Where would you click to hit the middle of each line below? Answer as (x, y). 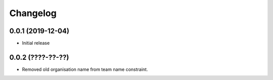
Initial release (36, 43)
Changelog (33, 13)
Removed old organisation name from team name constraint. (85, 69)
